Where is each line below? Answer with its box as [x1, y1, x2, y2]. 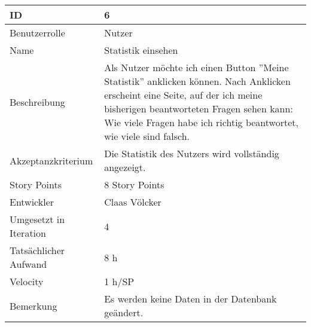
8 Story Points [104, 178, 164, 191]
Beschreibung [10, 94, 65, 109]
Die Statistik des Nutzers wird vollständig [104, 146, 279, 160]
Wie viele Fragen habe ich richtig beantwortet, [104, 115, 298, 129]
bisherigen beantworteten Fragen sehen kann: [104, 102, 293, 115]
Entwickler [10, 195, 54, 209]
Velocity [10, 274, 44, 288]
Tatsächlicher [10, 243, 65, 257]
